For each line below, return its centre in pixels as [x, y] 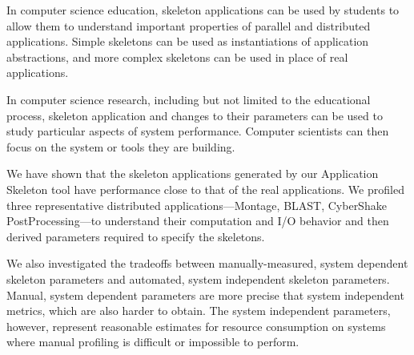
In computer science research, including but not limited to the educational [189, 99]
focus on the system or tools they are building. [121, 146]
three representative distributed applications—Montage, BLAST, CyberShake [197, 205]
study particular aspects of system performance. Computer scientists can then [198, 131]
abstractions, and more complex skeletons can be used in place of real [177, 56]
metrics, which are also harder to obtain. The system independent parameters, [199, 311]
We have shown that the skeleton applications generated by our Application [193, 173]
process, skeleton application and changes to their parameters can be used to [195, 115]
